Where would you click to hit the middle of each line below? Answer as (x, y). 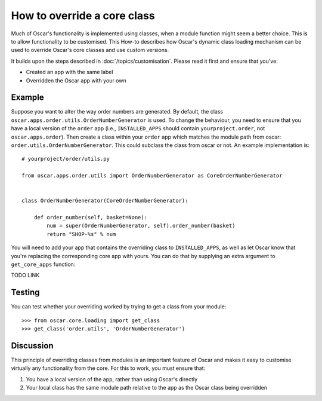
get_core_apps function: (43, 264)
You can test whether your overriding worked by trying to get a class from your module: (119, 307)
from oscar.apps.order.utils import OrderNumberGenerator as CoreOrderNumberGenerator (152, 176)
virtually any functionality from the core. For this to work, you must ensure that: (108, 368)
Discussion (32, 346)
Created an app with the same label (69, 72)
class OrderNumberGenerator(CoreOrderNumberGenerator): (105, 201)
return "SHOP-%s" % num (81, 234)
